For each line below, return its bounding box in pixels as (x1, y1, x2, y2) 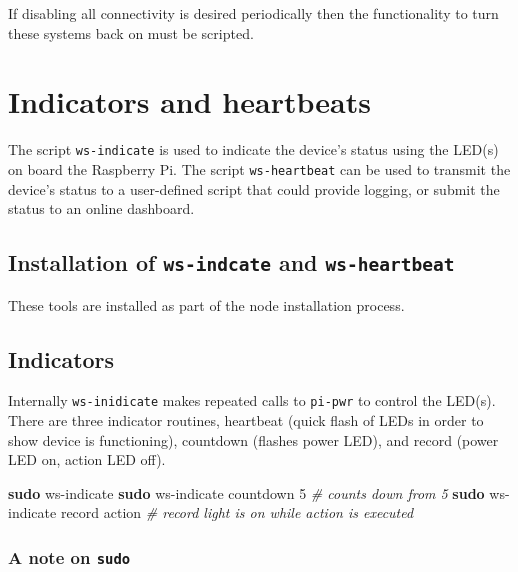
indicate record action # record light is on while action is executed (8, 502, 414, 523)
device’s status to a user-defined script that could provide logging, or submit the (8, 178, 500, 199)
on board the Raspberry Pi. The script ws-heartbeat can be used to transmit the (8, 158, 511, 179)
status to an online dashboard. (8, 198, 195, 219)
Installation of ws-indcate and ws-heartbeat (8, 247, 455, 278)
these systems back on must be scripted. (8, 22, 254, 43)
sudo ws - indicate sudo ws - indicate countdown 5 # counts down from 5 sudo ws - (8, 482, 510, 503)
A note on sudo (8, 544, 131, 569)
